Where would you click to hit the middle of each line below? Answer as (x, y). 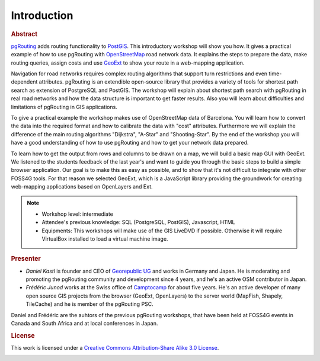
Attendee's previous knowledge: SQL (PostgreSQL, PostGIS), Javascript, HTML (138, 222)
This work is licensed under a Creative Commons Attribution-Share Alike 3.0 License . (115, 348)
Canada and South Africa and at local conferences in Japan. (84, 324)
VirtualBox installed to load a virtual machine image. (105, 239)
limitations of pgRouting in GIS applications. (64, 107)
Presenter (26, 259)
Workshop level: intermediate (78, 214)
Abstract (24, 34)
